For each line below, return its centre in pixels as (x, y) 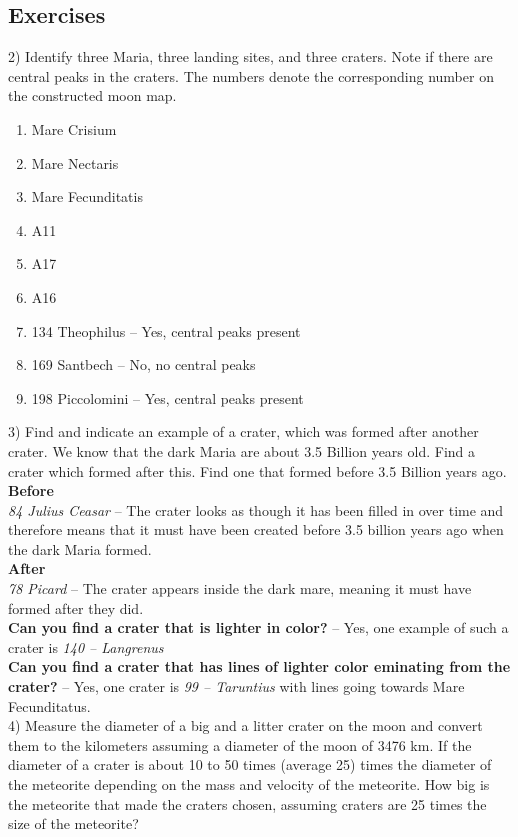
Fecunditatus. (49, 705)
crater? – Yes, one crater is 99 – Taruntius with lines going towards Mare (236, 686)
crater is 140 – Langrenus (86, 646)
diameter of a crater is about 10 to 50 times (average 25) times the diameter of (250, 764)
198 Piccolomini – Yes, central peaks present (167, 397)
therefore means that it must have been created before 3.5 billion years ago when (256, 529)
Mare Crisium (74, 128)
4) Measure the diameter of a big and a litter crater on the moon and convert (245, 725)
